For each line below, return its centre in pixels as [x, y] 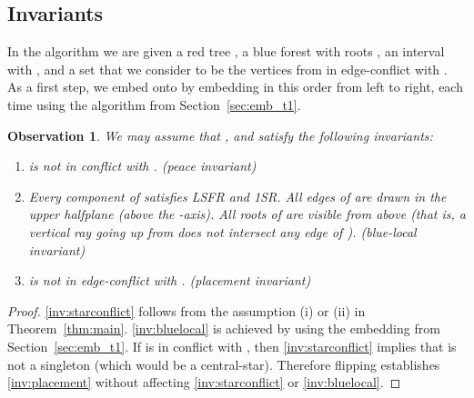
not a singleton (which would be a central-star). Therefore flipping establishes [224, 364]
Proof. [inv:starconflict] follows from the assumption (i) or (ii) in [187, 310]
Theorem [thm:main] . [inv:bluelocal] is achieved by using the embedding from [224, 328]
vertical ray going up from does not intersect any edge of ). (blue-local [222, 231]
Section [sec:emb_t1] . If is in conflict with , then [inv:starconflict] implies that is [232, 346]
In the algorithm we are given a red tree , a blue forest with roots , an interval [226, 51]
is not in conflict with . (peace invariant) [142, 166]
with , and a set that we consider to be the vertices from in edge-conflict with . [227, 69]
